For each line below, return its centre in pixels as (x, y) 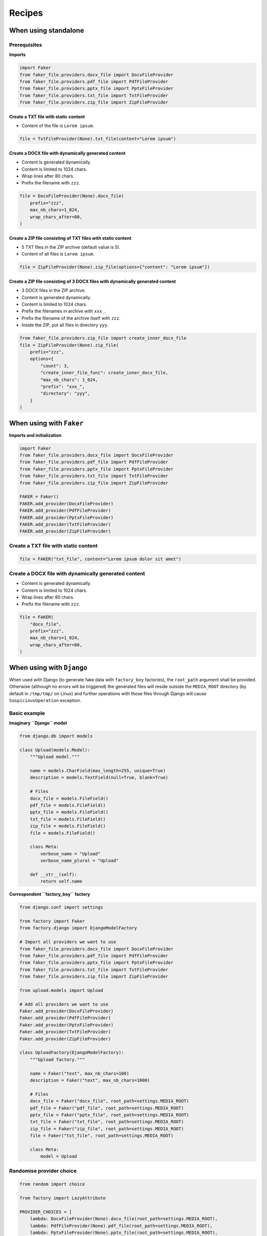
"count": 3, (55, 366)
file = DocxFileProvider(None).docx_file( (72, 196)
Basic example (27, 713)
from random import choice (52, 1184)
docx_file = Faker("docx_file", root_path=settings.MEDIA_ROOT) (110, 1101)
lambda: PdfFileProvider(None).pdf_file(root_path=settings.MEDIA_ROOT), (121, 1226)
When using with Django (48, 667)
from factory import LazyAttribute (63, 1198)
